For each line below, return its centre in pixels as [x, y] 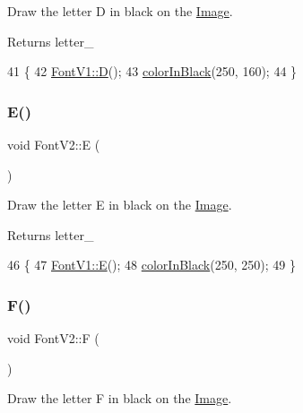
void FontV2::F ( [53, 338]
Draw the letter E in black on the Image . [120, 205]
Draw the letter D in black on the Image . [120, 11]
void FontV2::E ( [54, 144]
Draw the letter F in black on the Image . [120, 398]
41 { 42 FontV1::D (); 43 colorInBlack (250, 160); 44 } [152, 71]
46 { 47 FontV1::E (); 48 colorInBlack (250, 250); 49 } [151, 265]
